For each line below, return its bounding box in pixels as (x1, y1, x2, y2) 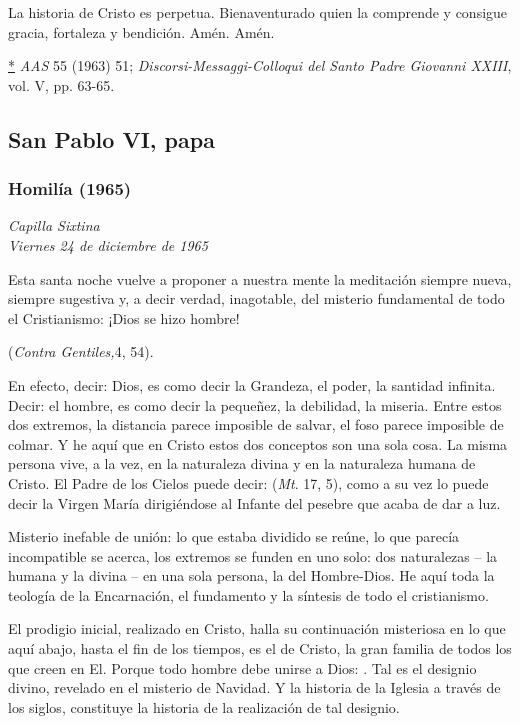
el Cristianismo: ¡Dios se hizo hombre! (8, 307, 240, 328)
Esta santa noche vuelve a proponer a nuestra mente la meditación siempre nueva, (8, 268, 512, 289)
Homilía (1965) (8, 176, 132, 201)
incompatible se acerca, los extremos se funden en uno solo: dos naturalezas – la (8, 545, 498, 566)
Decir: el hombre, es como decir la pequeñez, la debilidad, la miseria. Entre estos (8, 394, 502, 415)
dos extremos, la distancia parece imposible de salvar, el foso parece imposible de (8, 414, 504, 435)
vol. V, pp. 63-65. (8, 74, 115, 95)
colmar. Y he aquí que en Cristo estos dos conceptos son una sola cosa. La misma (8, 433, 508, 454)
